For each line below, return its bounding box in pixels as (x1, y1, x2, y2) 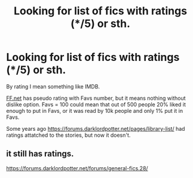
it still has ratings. (6, 149, 74, 159)
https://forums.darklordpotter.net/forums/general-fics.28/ (6, 164, 148, 171)
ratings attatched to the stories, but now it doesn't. (6, 131, 131, 139)
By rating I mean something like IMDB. (6, 82, 100, 90)
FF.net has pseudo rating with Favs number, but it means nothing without (6, 94, 186, 102)
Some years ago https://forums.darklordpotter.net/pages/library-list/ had (6, 125, 185, 132)
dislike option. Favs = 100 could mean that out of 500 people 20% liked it (6, 100, 186, 108)
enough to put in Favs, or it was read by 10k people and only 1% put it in (6, 107, 183, 114)
